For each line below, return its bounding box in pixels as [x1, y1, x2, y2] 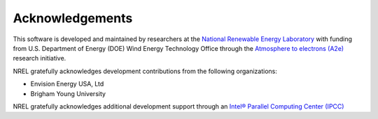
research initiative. [13, 54, 66, 63]
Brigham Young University [30, 89, 106, 97]
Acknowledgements [13, 10, 133, 26]
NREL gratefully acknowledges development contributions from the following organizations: [13, 67, 278, 75]
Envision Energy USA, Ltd [30, 80, 104, 88]
